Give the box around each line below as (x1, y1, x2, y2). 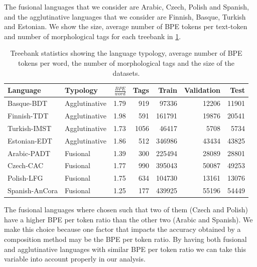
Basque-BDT (8, 98, 48, 108)
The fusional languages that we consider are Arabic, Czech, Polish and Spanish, (4, 2, 249, 12)
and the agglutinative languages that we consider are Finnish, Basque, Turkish (4, 11, 246, 22)
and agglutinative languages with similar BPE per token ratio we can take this (4, 243, 246, 254)
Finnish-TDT (8, 110, 49, 121)
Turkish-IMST (8, 122, 52, 133)
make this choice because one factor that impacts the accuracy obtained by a (4, 224, 241, 234)
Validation (184, 85, 221, 95)
